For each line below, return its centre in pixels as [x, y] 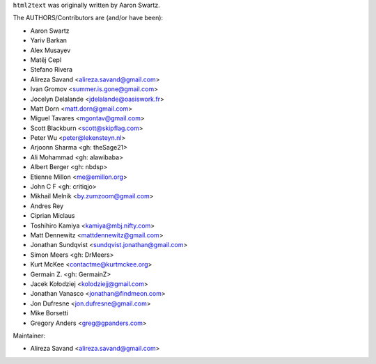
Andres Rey [47, 206]
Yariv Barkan [49, 40]
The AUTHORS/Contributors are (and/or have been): [88, 18]
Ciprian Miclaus [53, 216]
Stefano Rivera [52, 70]
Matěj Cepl [46, 60]
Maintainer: [29, 335]
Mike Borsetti [49, 313]
